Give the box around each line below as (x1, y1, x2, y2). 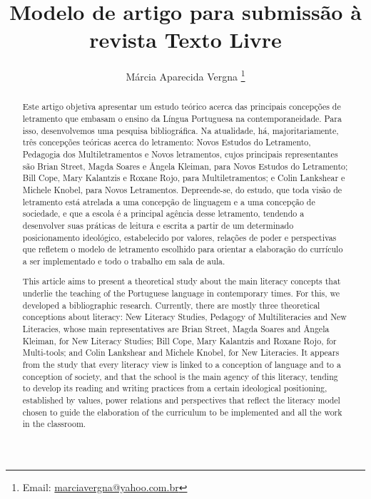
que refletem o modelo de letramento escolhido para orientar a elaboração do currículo (22, 243, 343, 255)
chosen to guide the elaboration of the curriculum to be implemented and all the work (22, 406, 342, 418)
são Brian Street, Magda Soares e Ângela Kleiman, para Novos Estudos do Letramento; (22, 160, 348, 172)
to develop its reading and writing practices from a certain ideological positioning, (22, 382, 327, 394)
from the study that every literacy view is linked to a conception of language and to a (22, 359, 341, 371)
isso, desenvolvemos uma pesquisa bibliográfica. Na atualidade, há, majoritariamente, (22, 124, 339, 136)
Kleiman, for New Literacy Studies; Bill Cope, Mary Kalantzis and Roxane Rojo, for (22, 334, 337, 346)
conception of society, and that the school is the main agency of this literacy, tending (22, 370, 338, 382)
